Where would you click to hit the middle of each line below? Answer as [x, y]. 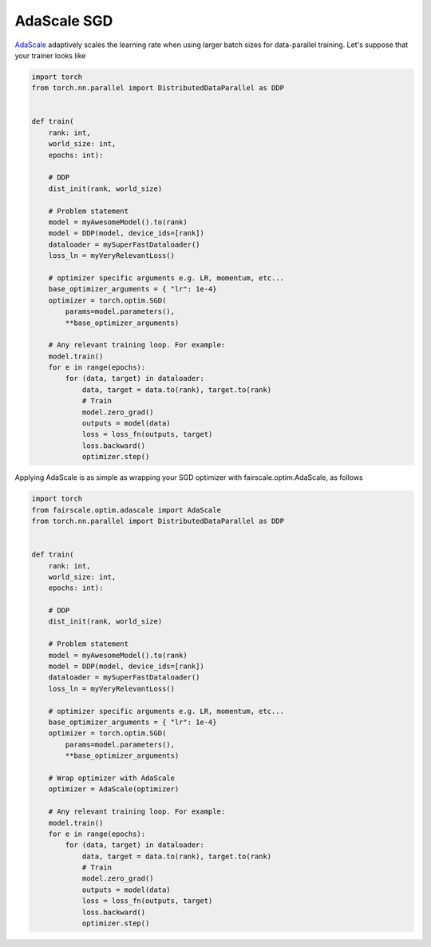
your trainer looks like [50, 55]
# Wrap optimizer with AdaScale [112, 778]
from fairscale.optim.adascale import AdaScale [126, 510]
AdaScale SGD [64, 21]
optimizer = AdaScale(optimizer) [114, 789]
